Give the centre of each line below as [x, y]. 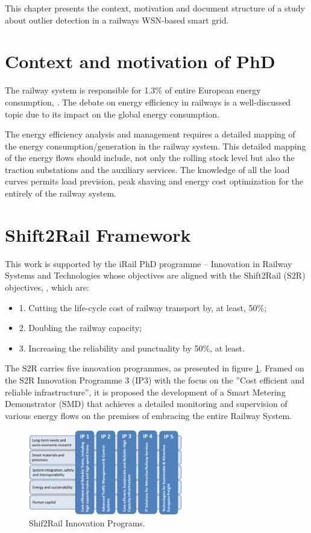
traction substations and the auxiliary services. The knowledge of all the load [147, 169]
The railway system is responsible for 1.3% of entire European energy [133, 90]
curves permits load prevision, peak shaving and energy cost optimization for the [154, 181]
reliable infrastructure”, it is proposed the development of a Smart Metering [145, 392]
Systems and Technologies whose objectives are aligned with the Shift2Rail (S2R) [155, 275]
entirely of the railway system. [61, 193]
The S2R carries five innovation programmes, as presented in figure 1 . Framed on [155, 368]
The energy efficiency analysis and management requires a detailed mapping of [150, 134]
